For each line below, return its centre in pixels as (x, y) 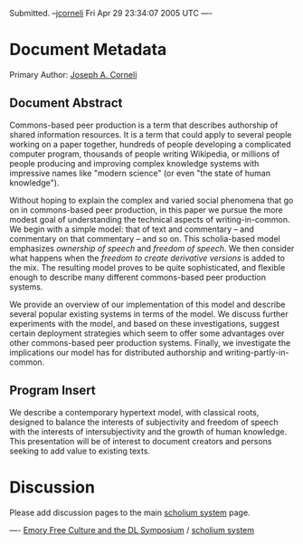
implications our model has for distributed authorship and (116, 352)
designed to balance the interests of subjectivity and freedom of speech (144, 422)
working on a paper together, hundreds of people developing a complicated (150, 144)
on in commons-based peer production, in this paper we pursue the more (146, 210)
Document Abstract (66, 103)
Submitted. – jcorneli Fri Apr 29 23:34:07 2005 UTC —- (111, 13)
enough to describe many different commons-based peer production (138, 277)
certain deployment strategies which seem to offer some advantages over (147, 333)
